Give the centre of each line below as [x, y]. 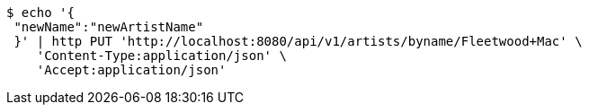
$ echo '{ [40, 13]
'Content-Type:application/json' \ [161, 56]
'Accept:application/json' [131, 70]
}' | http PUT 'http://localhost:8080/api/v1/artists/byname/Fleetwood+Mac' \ [298, 41]
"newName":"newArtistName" [109, 27]
